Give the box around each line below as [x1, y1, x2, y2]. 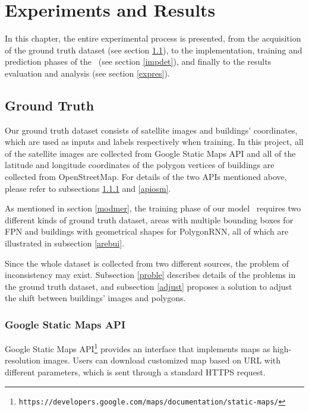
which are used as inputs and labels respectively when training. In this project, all [5, 135, 304, 148]
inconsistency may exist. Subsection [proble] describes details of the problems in [5, 268, 296, 281]
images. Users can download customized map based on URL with [43, 354, 281, 366]
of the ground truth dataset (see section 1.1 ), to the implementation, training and [5, 43, 302, 56]
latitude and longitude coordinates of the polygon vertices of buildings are [5, 159, 275, 171]
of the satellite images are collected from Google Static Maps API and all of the [5, 147, 296, 159]
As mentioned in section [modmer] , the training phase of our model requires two [5, 202, 301, 214]
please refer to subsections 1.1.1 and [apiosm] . [5, 182, 171, 194]
